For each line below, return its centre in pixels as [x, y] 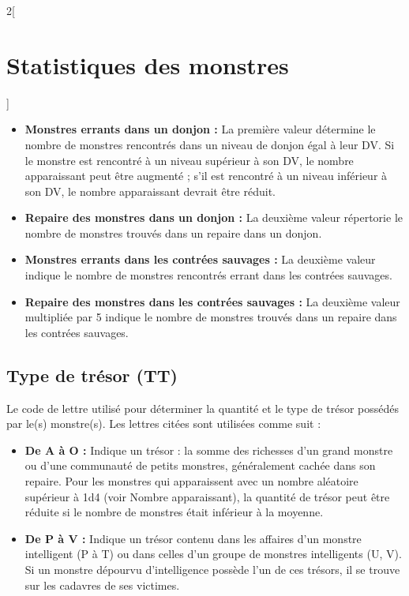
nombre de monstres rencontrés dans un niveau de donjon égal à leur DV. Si [210, 144]
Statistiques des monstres [148, 64]
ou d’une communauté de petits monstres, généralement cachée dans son [200, 465]
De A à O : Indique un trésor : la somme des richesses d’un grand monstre [209, 450]
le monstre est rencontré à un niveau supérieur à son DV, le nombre [189, 160]
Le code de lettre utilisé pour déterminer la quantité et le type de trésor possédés [203, 408]
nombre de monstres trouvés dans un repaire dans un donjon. [173, 232]
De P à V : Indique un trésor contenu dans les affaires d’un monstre [193, 538]
